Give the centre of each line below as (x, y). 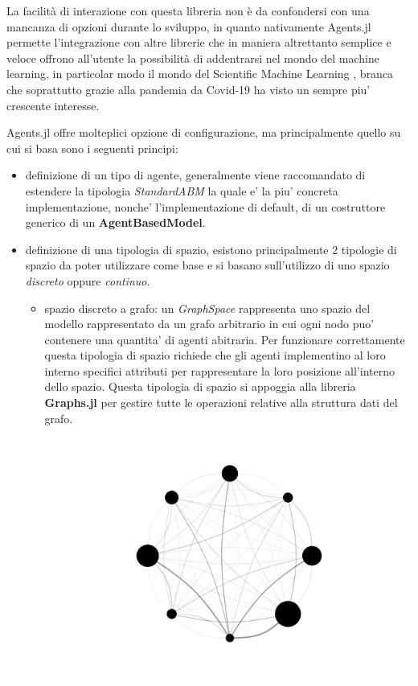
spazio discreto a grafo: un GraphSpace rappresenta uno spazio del (207, 308)
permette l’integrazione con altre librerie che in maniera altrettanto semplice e (199, 42)
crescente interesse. (53, 105)
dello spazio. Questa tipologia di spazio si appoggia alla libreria (200, 386)
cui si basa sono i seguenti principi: (92, 148)
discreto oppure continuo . (88, 280)
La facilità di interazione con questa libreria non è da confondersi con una (188, 10)
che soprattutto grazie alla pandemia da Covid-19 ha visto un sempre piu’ (189, 89)
